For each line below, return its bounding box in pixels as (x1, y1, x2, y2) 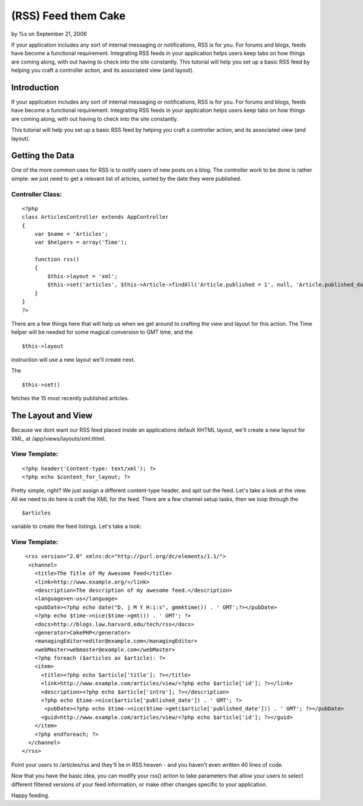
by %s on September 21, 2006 (11, 30, 87, 37)
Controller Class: (11, 190, 62, 198)
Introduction (11, 82, 59, 93)
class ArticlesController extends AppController (22, 213, 169, 221)
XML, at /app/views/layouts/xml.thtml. (11, 435, 106, 442)
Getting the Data (11, 151, 75, 161)
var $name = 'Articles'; (34, 230, 108, 237)
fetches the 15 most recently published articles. (11, 395, 129, 402)
